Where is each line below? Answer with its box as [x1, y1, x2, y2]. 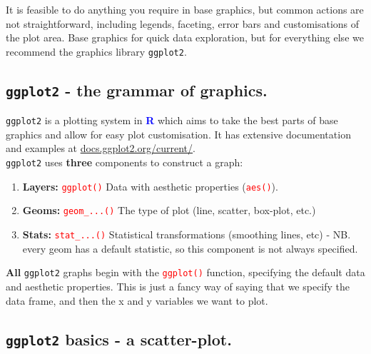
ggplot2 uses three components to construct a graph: [6, 155, 243, 170]
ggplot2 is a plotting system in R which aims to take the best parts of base [6, 113, 338, 128]
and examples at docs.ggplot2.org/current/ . [6, 141, 195, 156]
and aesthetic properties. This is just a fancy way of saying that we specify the [6, 278, 350, 293]
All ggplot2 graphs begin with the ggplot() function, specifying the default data [6, 265, 365, 280]
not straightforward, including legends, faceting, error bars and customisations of [6, 16, 360, 31]
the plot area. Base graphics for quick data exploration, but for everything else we [6, 30, 364, 45]
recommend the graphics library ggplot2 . [6, 44, 187, 59]
